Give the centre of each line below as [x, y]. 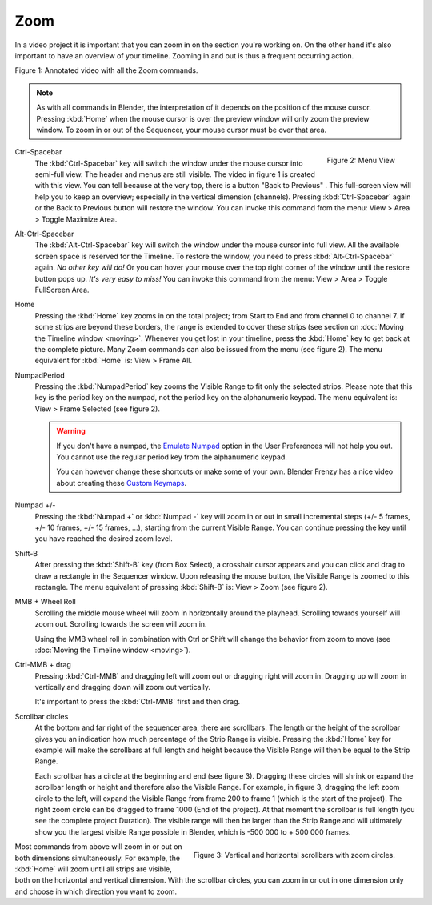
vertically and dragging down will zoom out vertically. [123, 687]
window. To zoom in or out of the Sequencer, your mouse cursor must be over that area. [182, 130]
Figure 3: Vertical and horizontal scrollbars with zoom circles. [294, 855]
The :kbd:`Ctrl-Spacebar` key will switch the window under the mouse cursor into [169, 163]
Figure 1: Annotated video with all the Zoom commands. [106, 70]
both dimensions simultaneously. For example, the [97, 858]
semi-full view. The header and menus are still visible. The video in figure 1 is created [175, 174]
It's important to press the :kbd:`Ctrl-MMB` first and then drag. [138, 702]
